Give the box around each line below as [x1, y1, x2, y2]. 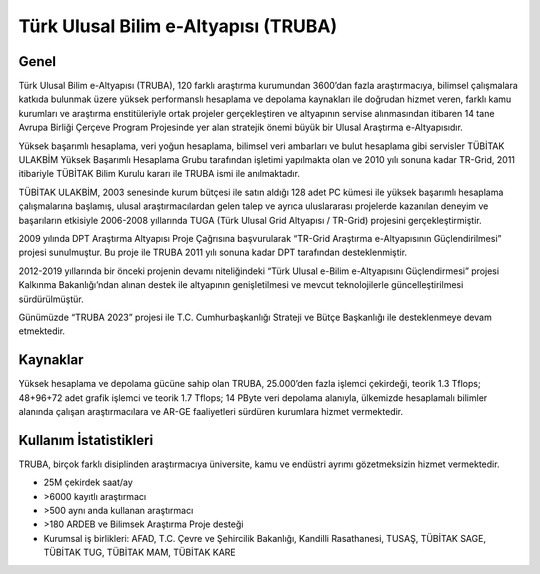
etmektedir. [18, 325, 65, 337]
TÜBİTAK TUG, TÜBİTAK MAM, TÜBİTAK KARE [43, 546, 236, 559]
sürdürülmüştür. [18, 293, 84, 305]
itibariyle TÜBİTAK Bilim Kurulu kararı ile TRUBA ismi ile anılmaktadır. [18, 168, 300, 180]
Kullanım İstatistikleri [18, 431, 154, 449]
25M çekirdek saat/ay [43, 476, 134, 489]
